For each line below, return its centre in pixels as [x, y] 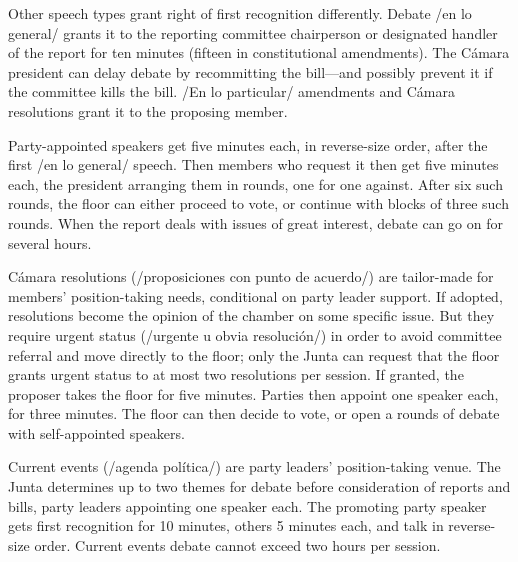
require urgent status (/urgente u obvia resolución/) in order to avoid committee [255, 334]
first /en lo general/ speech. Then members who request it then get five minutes [253, 164]
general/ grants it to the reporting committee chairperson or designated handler [253, 32]
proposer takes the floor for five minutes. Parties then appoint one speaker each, [253, 393]
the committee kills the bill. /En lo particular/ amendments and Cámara [231, 91]
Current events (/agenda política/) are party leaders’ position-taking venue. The [254, 466]
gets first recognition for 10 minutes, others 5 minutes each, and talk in [226, 525]
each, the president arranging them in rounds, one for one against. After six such [255, 183]
